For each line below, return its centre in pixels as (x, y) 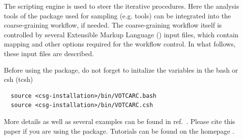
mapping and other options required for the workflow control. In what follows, (120, 44)
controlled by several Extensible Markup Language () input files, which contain (121, 34)
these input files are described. (49, 53)
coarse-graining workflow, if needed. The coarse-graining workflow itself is (113, 25)
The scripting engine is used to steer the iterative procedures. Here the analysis (121, 6)
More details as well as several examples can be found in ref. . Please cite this (120, 121)
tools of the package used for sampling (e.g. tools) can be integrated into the (117, 15)
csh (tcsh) (19, 79)
